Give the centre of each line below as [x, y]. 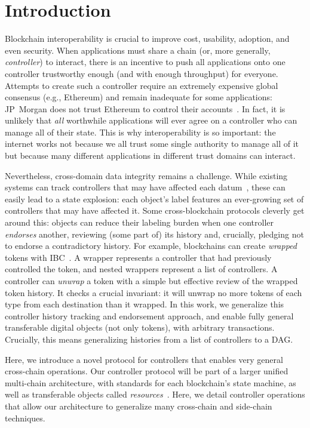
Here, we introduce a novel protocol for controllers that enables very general [144, 359]
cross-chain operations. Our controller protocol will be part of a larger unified [147, 371]
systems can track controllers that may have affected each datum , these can [145, 187]
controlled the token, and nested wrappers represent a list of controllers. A [141, 269]
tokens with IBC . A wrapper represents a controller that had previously [138, 257]
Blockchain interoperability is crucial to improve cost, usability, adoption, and [147, 39]
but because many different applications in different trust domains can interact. [150, 156]
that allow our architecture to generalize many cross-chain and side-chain [139, 406]
